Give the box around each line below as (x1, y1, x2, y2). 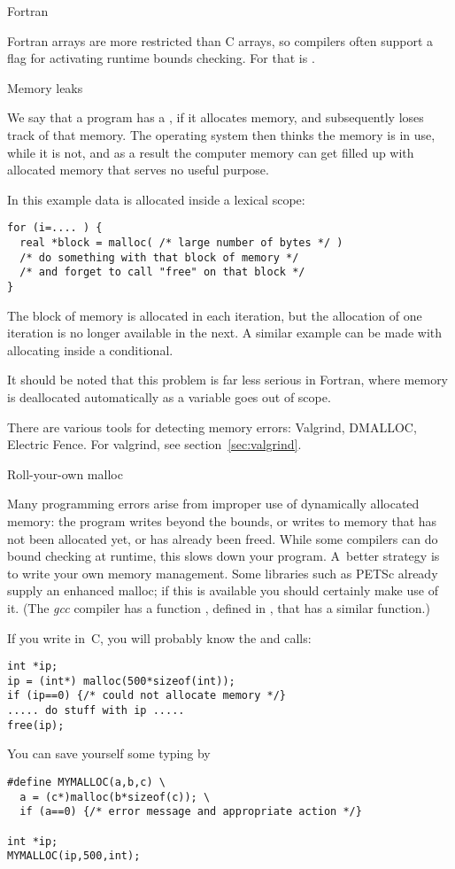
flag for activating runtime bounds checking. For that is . (7, 49, 315, 67)
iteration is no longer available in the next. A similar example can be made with (7, 323, 443, 342)
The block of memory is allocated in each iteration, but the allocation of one (7, 306, 422, 324)
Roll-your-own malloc (7, 464, 123, 483)
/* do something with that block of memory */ (19, 251, 299, 264)
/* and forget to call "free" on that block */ (19, 266, 305, 279)
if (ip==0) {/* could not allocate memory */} (7, 689, 286, 702)
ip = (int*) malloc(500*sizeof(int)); (7, 674, 235, 687)
